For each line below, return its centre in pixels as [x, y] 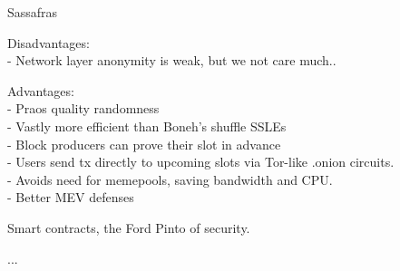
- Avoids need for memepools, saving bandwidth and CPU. [170, 179]
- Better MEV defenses [71, 197]
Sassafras [33, 12]
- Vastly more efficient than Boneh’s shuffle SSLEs [147, 126]
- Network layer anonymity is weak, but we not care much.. [172, 60]
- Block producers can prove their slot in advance [144, 144]
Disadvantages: [49, 42]
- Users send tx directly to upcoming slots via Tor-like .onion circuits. [201, 162]
